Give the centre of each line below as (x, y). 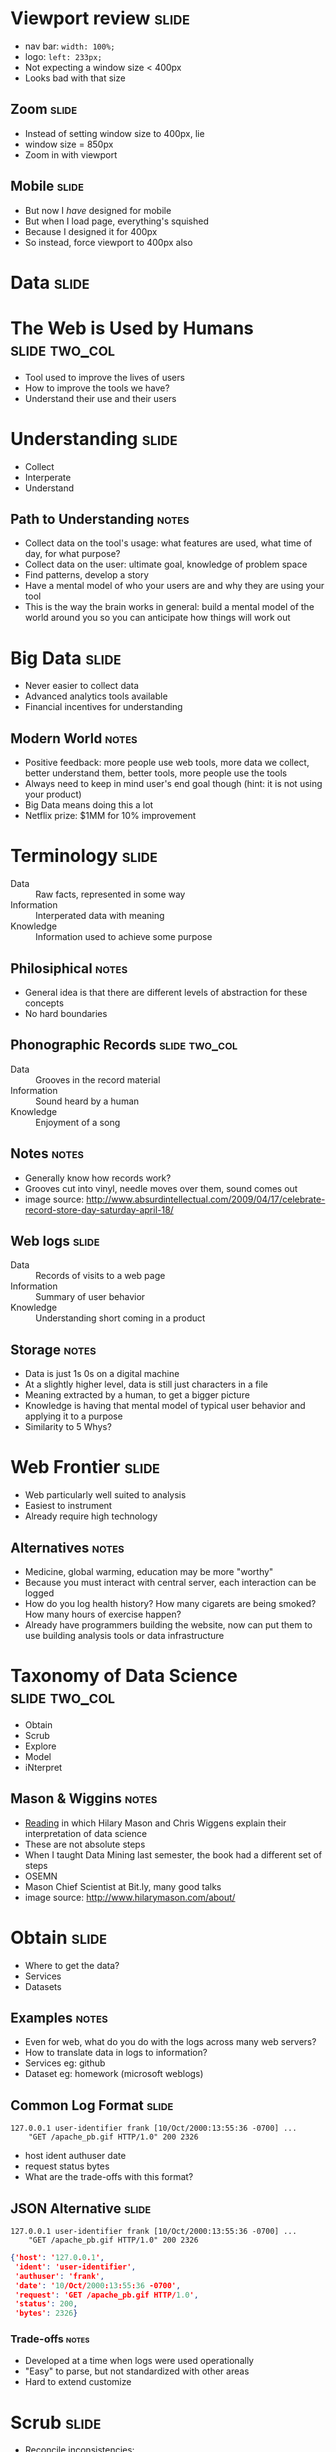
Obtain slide (59, 1937)
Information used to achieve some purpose (124, 937)
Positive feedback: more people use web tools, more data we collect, (167, 763)
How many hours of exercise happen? (103, 1614)
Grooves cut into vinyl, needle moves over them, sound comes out (161, 1188)
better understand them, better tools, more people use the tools (156, 773)
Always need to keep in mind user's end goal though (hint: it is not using (173, 784)
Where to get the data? (72, 1965)
